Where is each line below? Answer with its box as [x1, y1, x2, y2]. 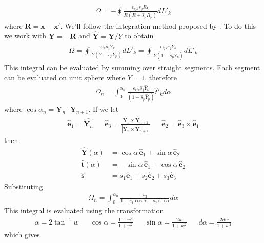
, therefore [145, 72, 177, 83]
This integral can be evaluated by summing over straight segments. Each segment [4, 62, 260, 73]
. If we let [88, 104, 119, 114]
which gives [4, 229, 40, 239]
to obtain [125, 30, 154, 41]
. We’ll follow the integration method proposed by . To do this [60, 20, 256, 31]
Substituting [4, 180, 43, 191]
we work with [4, 30, 47, 41]
